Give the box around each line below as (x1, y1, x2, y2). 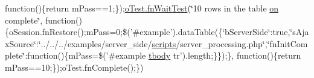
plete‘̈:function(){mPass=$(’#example (5, 49, 146, 62)
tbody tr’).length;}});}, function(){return (148, 49, 301, 62)
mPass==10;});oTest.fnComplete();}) (5, 60, 144, 73)
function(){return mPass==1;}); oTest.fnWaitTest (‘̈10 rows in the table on (5, 2, 279, 14)
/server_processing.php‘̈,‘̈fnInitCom (176, 37, 308, 50)
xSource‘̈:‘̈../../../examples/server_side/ (5, 37, 152, 50)
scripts (152, 37, 176, 50)
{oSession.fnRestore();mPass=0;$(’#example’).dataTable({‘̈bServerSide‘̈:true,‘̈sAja (5, 25, 309, 38)
